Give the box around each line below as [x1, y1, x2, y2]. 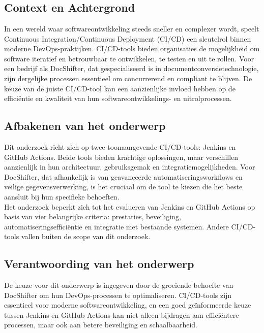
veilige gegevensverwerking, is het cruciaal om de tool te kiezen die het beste [4, 181, 243, 192]
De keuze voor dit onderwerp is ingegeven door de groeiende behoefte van [4, 280, 233, 290]
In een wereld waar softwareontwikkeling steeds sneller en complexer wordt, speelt [4, 23, 259, 34]
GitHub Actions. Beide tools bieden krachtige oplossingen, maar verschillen [4, 151, 239, 162]
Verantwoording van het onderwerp [4, 256, 194, 272]
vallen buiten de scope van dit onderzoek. [21, 231, 151, 242]
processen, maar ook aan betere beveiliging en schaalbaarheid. [4, 319, 197, 330]
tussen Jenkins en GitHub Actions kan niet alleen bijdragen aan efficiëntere [4, 309, 239, 320]
